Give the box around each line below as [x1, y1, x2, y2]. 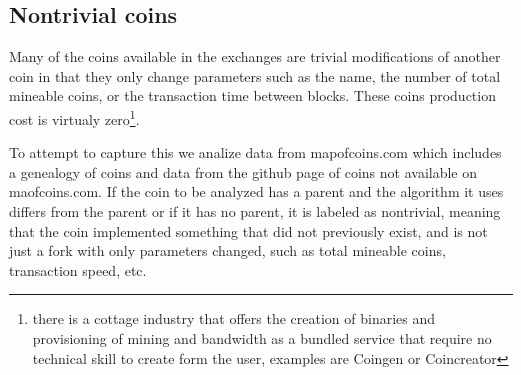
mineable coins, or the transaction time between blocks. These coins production [9, 85, 496, 106]
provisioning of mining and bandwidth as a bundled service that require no [32, 327, 492, 348]
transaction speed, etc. [9, 259, 147, 280]
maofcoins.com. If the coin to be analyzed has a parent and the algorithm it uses [9, 181, 504, 202]
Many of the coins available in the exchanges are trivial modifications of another [9, 46, 501, 67]
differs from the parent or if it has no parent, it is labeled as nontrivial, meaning [9, 201, 501, 222]
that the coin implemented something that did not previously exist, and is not [9, 220, 488, 241]
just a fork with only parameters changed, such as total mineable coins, [9, 240, 446, 261]
